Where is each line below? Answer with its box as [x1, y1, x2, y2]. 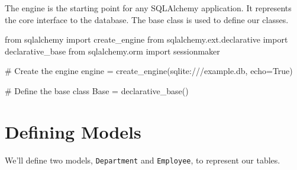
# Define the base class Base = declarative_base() [5, 84, 189, 97]
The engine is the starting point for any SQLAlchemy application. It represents [5, 2, 292, 14]
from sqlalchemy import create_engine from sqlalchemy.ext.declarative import [5, 33, 288, 46]
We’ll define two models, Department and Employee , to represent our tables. [5, 153, 280, 166]
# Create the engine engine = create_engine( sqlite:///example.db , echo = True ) [5, 65, 293, 77]
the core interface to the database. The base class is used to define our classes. [5, 13, 289, 25]
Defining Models [5, 119, 141, 143]
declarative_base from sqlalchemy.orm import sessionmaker [5, 44, 220, 57]
